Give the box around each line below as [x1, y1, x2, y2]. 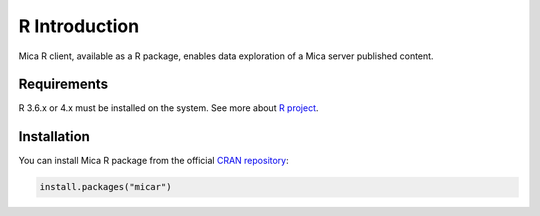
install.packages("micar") [39, 181, 172, 193]
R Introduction [18, 15, 140, 37]
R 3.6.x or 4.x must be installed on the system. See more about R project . [18, 102, 319, 114]
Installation [18, 128, 90, 145]
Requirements [18, 76, 109, 93]
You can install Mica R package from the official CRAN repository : [18, 155, 289, 167]
